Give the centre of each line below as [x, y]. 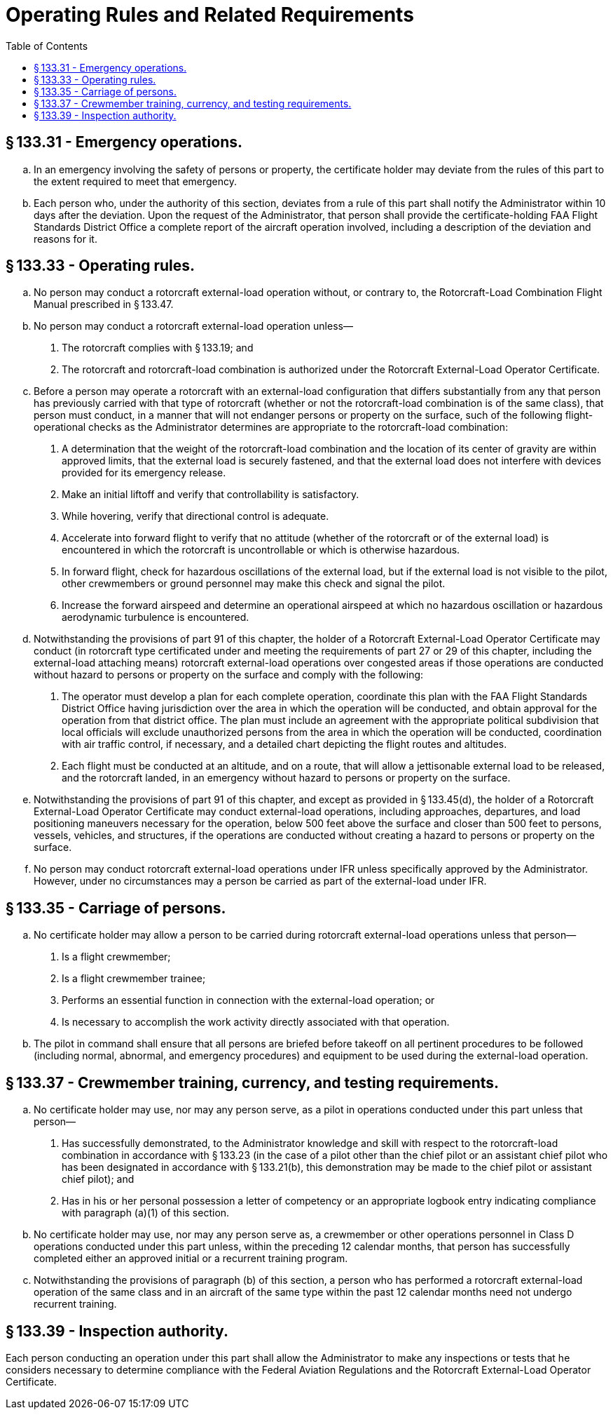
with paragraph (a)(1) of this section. [146, 1213]
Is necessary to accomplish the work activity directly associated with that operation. [256, 1022]
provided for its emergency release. [144, 473]
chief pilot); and [98, 1179]
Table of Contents [47, 46]
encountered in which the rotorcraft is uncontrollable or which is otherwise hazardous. [261, 550]
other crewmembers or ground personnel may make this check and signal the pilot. [254, 584]
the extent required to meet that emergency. [136, 181]
